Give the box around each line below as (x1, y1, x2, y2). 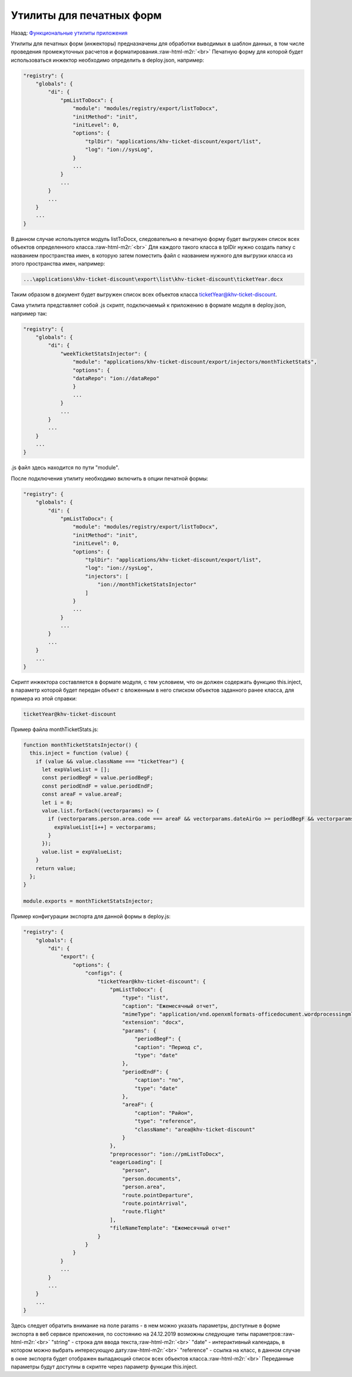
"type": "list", (122, 994, 169, 1001)
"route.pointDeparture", (122, 1192, 194, 1198)
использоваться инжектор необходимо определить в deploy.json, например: (11, 56, 205, 63)
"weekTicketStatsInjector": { (60, 350, 147, 357)
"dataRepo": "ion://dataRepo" (72, 375, 160, 381)
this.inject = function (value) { (29, 750, 129, 756)
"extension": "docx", (122, 1019, 184, 1026)
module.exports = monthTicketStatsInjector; (23, 898, 154, 904)
